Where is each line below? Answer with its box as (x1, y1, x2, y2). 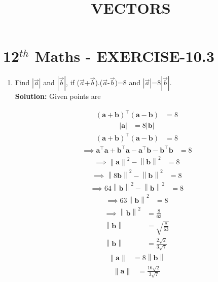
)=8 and (115, 77, 141, 88)
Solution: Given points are (15, 91, 101, 101)
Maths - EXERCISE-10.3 (34, 46, 214, 66)
